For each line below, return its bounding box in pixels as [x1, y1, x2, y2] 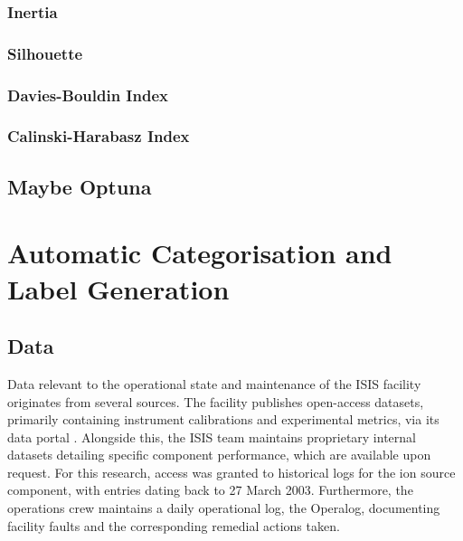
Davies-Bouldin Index [7, 83, 168, 106]
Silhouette [7, 42, 83, 64]
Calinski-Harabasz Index [7, 125, 190, 147]
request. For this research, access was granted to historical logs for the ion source [7, 462, 456, 481]
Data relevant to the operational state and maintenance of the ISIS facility [7, 374, 421, 393]
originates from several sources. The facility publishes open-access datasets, [7, 392, 424, 411]
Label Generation [7, 270, 230, 307]
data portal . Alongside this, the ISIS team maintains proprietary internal [7, 427, 416, 446]
